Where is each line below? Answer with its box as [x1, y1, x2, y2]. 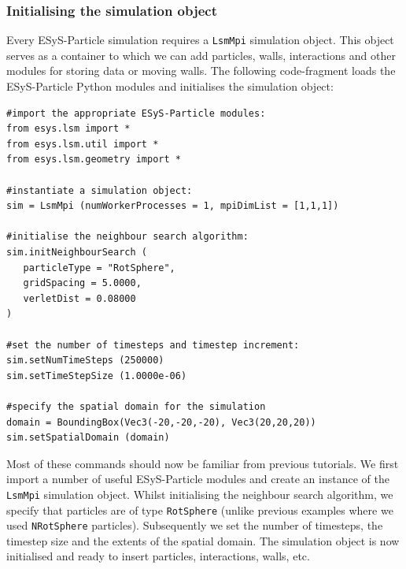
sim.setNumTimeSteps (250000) [6, 355, 164, 366]
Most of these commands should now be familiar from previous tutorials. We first [6, 455, 399, 471]
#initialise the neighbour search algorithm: [6, 231, 249, 243]
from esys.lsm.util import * [6, 138, 159, 150]
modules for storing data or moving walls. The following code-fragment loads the [6, 62, 396, 79]
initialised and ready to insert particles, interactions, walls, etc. [6, 548, 310, 564]
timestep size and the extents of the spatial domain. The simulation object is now [6, 532, 400, 549]
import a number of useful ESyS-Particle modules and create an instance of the [6, 470, 389, 487]
